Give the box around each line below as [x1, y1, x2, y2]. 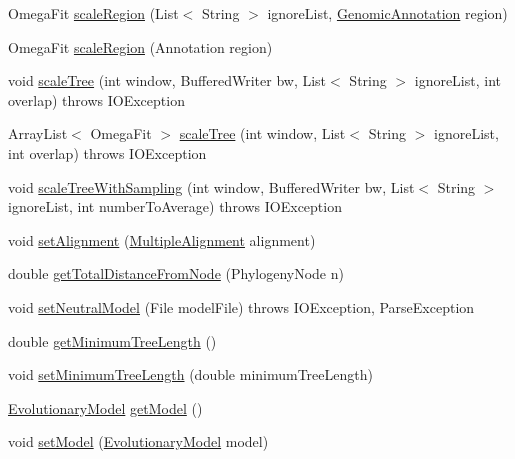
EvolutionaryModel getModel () [8, 397, 203, 418]
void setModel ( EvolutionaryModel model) [8, 431, 269, 452]
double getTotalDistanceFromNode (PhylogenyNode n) [8, 263, 344, 284]
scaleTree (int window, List [179, 123, 346, 144]
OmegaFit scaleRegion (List [8, 3, 179, 23]
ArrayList [8, 123, 68, 144]
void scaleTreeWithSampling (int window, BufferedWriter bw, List [8, 176, 415, 197]
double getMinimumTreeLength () [8, 330, 217, 351]
